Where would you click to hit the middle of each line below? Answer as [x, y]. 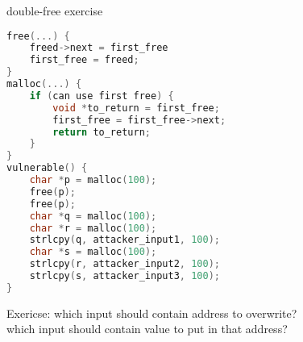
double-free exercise [55, 10]
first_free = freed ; [84, 60]
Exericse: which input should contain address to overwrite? [152, 313]
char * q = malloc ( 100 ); [93, 216]
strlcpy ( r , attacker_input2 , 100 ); [125, 264]
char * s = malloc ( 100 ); [93, 252]
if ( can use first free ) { [102, 96]
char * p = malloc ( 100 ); [93, 180]
